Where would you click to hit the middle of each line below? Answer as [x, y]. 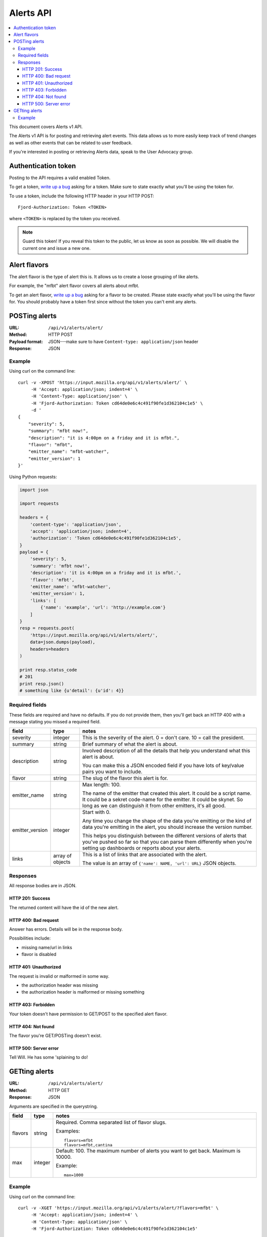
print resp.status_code [48, 670]
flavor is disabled [39, 954]
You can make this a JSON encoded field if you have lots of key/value [163, 765]
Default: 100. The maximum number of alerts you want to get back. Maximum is [148, 1150]
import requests [39, 504]
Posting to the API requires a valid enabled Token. [60, 178]
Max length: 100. [102, 785]
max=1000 [73, 1175]
